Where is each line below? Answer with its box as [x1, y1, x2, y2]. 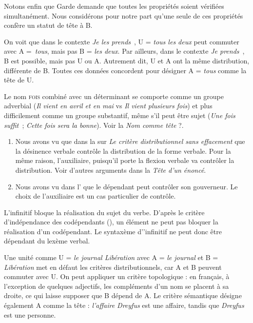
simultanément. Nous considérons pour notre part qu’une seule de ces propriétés [4, 10, 243, 20]
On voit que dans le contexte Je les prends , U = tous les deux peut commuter [4, 36, 239, 46]
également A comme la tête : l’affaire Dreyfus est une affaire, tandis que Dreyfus [4, 300, 244, 310]
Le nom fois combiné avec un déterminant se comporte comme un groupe [4, 91, 224, 101]
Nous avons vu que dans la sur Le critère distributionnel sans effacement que [15, 136, 245, 146]
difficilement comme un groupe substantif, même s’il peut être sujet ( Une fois [4, 110, 235, 120]
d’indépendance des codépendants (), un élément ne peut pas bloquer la [4, 217, 218, 227]
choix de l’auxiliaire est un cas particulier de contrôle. [15, 191, 176, 201]
